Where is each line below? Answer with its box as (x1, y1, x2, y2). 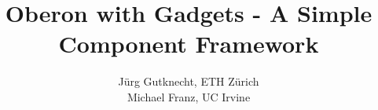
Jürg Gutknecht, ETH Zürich (118, 73, 259, 90)
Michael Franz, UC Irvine (127, 88, 251, 104)
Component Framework (58, 27, 319, 60)
